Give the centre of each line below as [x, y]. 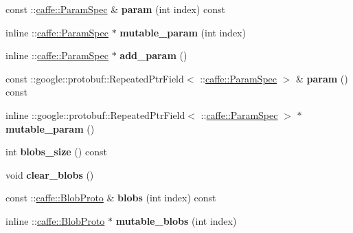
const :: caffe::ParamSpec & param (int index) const [115, 9]
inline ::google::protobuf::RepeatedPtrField [95, 114]
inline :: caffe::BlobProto [55, 220]
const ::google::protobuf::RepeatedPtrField [95, 78]
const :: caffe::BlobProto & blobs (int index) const [111, 198]
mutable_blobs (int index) [176, 220]
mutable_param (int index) [183, 32]
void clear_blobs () [50, 174]
